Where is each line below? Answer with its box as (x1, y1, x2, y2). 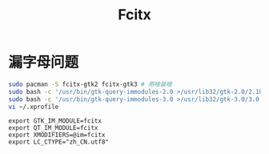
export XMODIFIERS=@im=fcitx (8, 131, 106, 140)
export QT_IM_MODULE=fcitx (8, 124, 98, 132)
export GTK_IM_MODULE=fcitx (8, 117, 102, 125)
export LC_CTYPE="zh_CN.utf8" (8, 138, 110, 146)
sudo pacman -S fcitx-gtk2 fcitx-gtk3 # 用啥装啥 (8, 80, 172, 88)
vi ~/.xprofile (8, 103, 59, 111)
